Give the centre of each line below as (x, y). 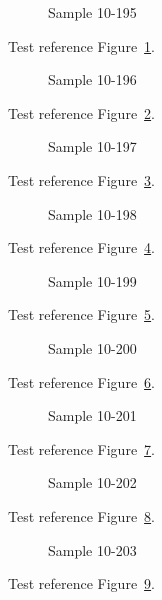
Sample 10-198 (92, 213)
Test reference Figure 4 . (81, 247)
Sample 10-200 (92, 347)
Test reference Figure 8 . (81, 515)
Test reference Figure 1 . (81, 45)
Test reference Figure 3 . (81, 179)
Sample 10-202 (92, 482)
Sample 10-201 (92, 415)
